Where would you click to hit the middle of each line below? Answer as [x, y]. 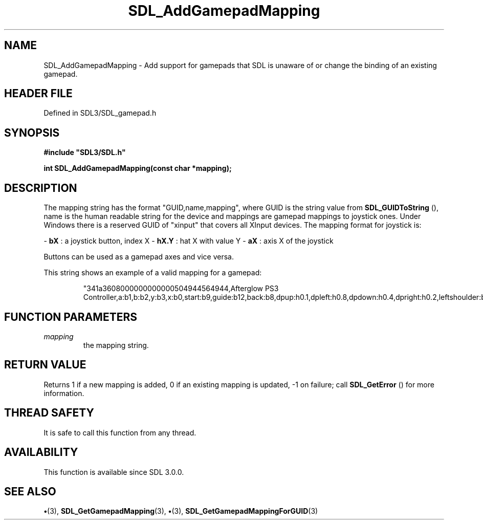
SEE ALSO [30, 491]
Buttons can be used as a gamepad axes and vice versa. [139, 257]
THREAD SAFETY [49, 413]
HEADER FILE [38, 94]
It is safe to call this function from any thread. [120, 432]
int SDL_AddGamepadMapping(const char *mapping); [138, 168]
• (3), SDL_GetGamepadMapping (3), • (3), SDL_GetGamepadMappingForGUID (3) [181, 511]
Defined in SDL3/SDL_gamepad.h [100, 113]
